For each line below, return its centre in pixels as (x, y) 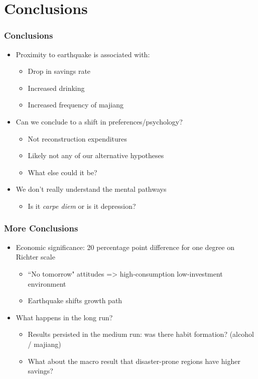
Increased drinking (56, 88)
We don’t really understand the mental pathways (91, 189)
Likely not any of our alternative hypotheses (96, 155)
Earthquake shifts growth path (75, 300)
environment (47, 283)
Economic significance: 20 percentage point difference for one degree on (125, 247)
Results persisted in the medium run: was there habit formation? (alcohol (141, 334)
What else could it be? (62, 172)
